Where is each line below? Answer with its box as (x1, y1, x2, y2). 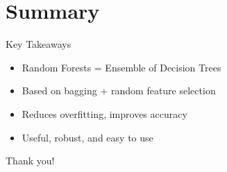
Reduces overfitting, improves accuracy (22, 106, 187, 121)
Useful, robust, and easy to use (22, 130, 153, 144)
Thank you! (6, 153, 55, 168)
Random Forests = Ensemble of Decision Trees (22, 60, 221, 74)
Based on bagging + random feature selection (22, 83, 216, 98)
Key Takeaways (6, 37, 72, 51)
